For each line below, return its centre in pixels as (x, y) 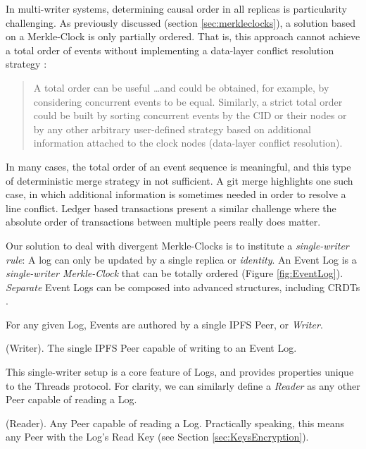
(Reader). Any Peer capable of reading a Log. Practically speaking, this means (175, 423)
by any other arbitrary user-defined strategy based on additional (172, 129)
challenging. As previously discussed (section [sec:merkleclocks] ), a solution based (181, 22)
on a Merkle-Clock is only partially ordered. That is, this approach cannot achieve (183, 36)
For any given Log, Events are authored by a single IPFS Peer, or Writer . (164, 324)
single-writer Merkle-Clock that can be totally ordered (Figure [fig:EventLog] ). (175, 273)
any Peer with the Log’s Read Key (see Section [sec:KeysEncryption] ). (157, 437)
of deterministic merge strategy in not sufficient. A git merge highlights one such (179, 180)
